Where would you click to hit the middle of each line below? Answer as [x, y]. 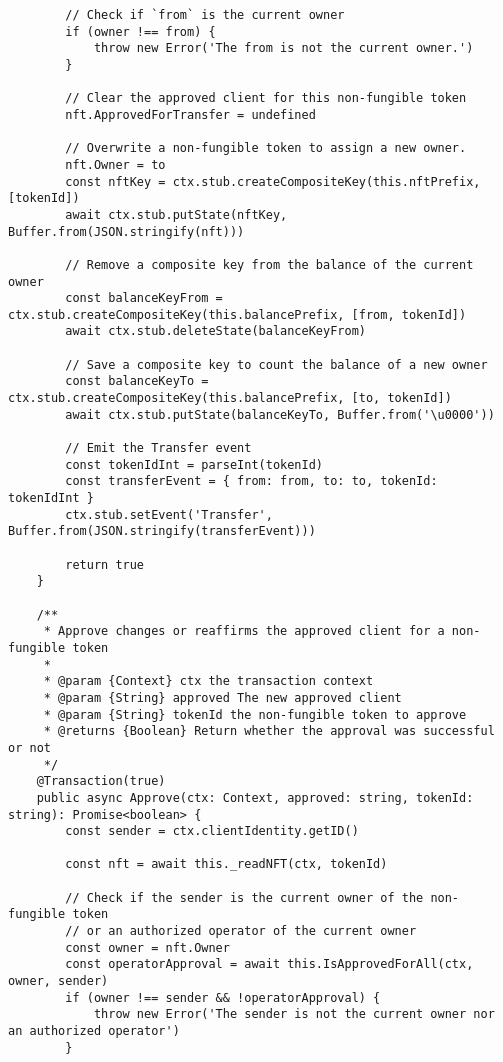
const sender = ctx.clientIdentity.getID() [212, 831]
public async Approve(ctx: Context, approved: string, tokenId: [255, 797]
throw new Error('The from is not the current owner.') [283, 48]
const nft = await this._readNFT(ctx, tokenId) [226, 864]
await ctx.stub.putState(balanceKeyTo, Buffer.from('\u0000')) [280, 414]
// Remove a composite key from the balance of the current [269, 264]
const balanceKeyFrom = [144, 298]
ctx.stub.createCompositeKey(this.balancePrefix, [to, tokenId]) [230, 398]
